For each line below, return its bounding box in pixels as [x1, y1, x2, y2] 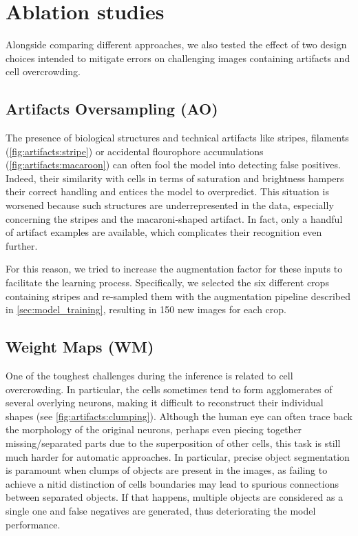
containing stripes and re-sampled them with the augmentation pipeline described [6, 288, 350, 303]
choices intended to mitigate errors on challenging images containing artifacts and [6, 50, 350, 65]
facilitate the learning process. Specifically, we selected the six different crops [6, 275, 329, 290]
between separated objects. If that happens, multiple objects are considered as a [6, 490, 344, 504]
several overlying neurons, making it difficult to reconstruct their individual [6, 395, 324, 410]
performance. [6, 517, 61, 531]
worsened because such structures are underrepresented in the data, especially [6, 198, 334, 212]
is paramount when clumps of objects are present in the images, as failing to [6, 463, 328, 477]
